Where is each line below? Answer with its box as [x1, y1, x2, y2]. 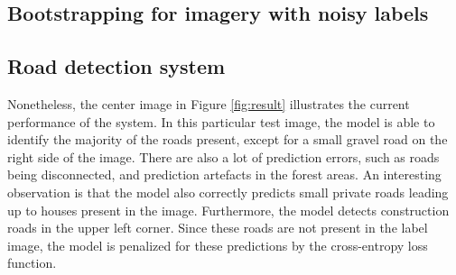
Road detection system [7, 52, 226, 80]
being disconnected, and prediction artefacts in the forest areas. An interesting [7, 165, 442, 184]
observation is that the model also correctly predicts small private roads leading [7, 182, 449, 201]
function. [7, 253, 57, 272]
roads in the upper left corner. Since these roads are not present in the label [7, 218, 428, 237]
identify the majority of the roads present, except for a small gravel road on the [7, 130, 448, 149]
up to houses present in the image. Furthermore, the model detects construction [7, 200, 450, 219]
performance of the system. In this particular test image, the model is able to [7, 112, 435, 131]
